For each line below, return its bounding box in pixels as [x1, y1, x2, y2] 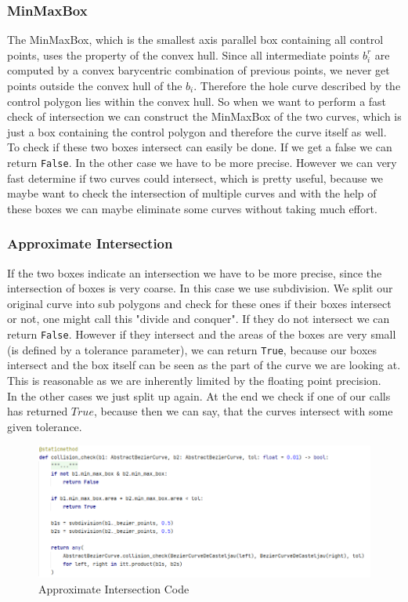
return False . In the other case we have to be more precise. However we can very [7, 154, 397, 170]
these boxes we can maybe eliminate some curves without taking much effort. [7, 200, 377, 216]
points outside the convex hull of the [7, 78, 182, 93]
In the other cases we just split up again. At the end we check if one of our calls [7, 387, 391, 404]
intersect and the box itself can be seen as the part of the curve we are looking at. [7, 357, 401, 373]
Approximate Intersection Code [38, 580, 190, 597]
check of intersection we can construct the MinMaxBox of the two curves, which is [7, 108, 402, 125]
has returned [7, 403, 68, 419]
